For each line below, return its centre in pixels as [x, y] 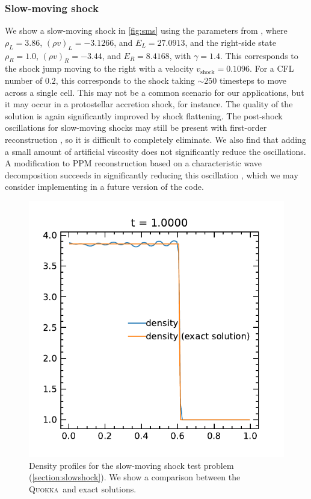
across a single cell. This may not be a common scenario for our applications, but [155, 92]
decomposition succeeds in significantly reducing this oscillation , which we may [152, 174]
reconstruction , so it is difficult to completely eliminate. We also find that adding [155, 139]
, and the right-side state [230, 42]
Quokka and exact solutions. [83, 488]
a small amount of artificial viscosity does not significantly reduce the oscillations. [155, 151]
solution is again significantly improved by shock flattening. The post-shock [144, 115]
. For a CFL [272, 68]
